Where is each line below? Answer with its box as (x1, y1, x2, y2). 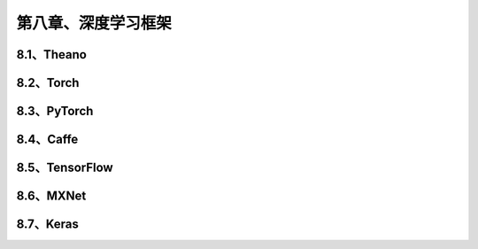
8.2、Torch (16, 75, 80, 90)
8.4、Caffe (16, 132, 79, 147)
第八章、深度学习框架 (16, 13, 173, 33)
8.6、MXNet (16, 189, 87, 204)
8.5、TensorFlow (16, 160, 114, 175)
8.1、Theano (16, 47, 88, 62)
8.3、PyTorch (16, 104, 94, 119)
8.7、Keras (16, 217, 79, 232)
